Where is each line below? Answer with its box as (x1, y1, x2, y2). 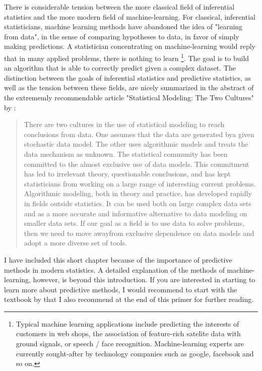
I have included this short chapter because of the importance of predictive (4, 254, 232, 265)
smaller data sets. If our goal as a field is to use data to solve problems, (24, 218, 244, 228)
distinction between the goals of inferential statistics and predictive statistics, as (4, 72, 251, 83)
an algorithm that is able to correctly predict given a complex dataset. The (4, 63, 236, 73)
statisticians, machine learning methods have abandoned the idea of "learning (4, 21, 243, 32)
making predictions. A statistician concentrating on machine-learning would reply (4, 41, 255, 51)
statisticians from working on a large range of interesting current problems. (24, 178, 256, 189)
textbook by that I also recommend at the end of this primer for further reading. (4, 294, 254, 304)
